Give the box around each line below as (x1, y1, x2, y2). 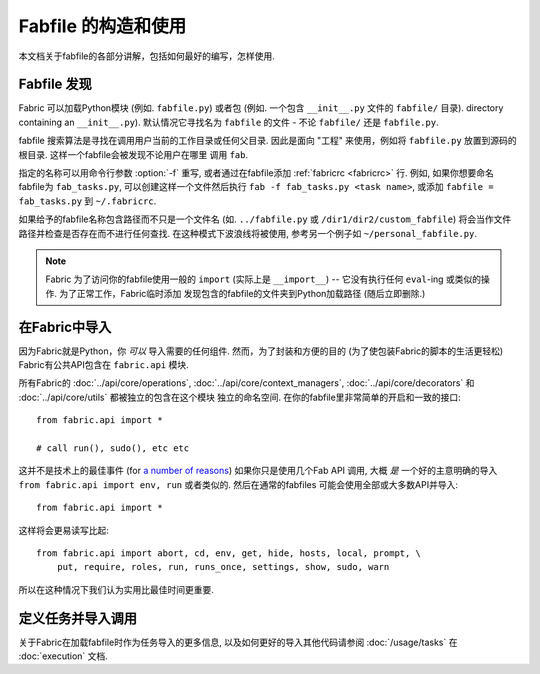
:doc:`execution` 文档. (18, 650, 109, 662)
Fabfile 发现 (18, 76, 92, 93)
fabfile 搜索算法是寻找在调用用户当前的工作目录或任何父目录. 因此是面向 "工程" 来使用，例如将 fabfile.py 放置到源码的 (18, 135, 517, 147)
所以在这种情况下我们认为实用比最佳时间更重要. (18, 583, 215, 595)
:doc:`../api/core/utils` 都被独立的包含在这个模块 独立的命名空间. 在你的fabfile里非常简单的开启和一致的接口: (18, 391, 462, 403)
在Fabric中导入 (18, 318, 112, 335)
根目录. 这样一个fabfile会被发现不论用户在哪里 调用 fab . (18, 148, 249, 160)
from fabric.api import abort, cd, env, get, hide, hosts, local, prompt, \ (36, 547, 422, 559)
